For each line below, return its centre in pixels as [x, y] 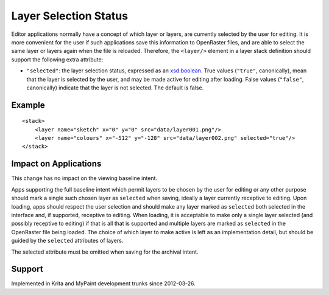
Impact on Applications [56, 164]
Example [28, 105]
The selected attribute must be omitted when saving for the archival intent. [105, 252]
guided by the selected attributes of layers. [67, 241]
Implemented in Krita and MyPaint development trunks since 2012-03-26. [104, 283]
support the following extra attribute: [57, 59]
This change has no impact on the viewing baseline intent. [84, 178]
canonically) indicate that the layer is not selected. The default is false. [115, 88]
